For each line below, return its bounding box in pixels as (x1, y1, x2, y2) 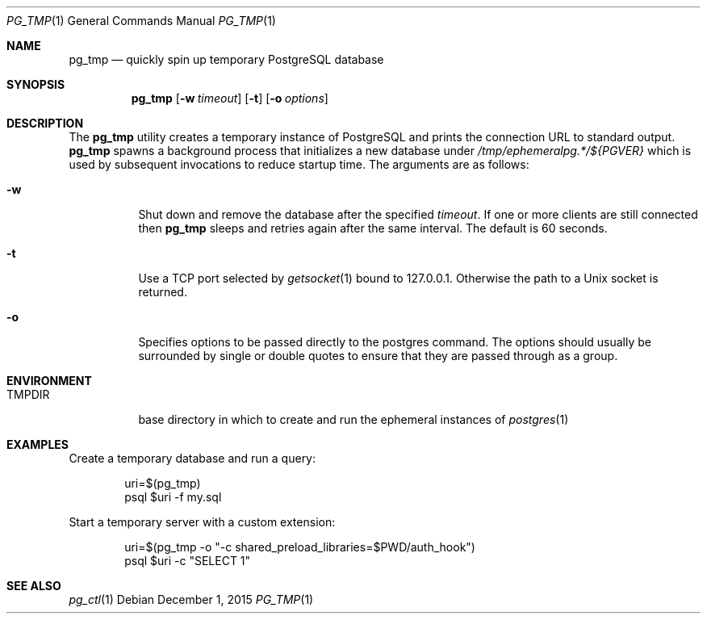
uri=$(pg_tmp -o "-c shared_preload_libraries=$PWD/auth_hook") (124, 540, 475, 554)
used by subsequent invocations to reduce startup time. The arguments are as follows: (69, 157, 529, 171)
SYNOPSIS (6, 77, 65, 91)
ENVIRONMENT (6, 374, 92, 387)
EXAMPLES (6, 438, 69, 451)
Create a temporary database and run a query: (69, 451, 316, 465)
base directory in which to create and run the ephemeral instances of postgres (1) (138, 413, 569, 426)
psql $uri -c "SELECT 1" (124, 554, 251, 568)
